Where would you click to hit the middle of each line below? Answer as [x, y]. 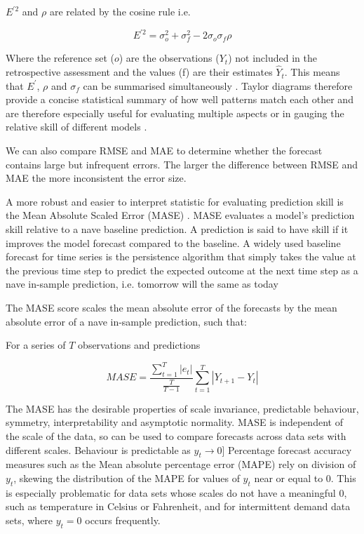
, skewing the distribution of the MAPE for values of [127, 478]
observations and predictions [139, 345]
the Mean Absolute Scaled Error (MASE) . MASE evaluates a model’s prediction [180, 215]
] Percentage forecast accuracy [287, 449]
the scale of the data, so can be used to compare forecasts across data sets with [176, 436]
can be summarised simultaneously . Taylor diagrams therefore [218, 85]
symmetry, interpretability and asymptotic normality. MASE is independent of [174, 422]
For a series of [36, 345]
